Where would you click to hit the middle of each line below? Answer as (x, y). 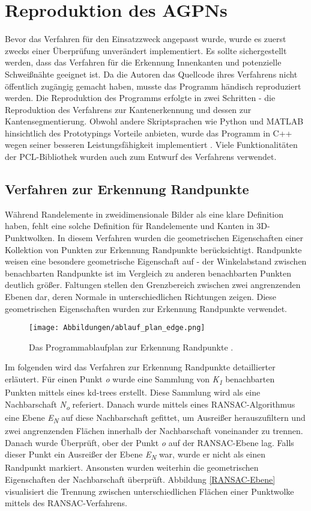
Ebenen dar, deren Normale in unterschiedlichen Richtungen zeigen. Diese (141, 297)
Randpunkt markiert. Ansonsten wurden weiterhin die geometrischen (132, 467)
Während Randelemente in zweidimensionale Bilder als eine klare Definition (144, 214)
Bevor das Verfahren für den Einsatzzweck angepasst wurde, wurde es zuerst (146, 39)
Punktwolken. (30, 238)
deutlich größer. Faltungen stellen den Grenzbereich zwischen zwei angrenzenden (153, 285)
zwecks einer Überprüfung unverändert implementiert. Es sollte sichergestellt (146, 50)
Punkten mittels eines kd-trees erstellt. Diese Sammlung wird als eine (133, 392)
